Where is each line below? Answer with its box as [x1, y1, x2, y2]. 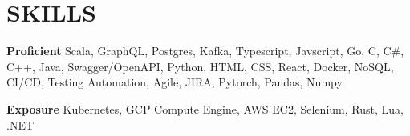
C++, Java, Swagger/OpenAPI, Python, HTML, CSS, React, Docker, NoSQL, [6, 58, 394, 74]
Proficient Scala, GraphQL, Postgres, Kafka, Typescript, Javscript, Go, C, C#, [6, 42, 404, 59]
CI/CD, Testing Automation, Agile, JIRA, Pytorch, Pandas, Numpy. [6, 74, 345, 90]
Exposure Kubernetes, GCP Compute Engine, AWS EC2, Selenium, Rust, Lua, [6, 100, 404, 117]
